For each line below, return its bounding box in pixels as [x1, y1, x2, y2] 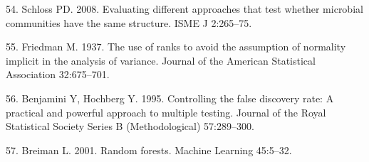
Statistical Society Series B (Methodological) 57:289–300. [6, 119, 254, 134]
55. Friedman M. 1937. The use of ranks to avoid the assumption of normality [6, 39, 346, 54]
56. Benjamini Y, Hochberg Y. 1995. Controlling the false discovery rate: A [6, 90, 334, 105]
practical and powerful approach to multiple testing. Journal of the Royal [6, 104, 326, 119]
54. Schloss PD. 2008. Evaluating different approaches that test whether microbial [6, 1, 363, 16]
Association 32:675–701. [6, 67, 110, 82]
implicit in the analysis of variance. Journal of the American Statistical [6, 53, 316, 67]
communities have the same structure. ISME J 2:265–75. [6, 15, 252, 30]
